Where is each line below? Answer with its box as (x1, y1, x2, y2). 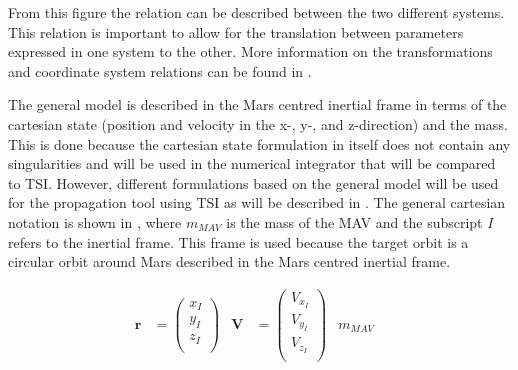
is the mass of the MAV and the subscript (226, 211, 483, 232)
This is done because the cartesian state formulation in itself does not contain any (8, 133, 511, 154)
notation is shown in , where (8, 211, 182, 232)
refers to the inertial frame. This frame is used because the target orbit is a (8, 231, 469, 252)
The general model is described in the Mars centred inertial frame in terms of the (8, 94, 507, 115)
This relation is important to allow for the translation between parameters (8, 21, 464, 42)
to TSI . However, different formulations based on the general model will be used (8, 172, 499, 193)
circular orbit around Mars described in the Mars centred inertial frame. (8, 251, 451, 272)
